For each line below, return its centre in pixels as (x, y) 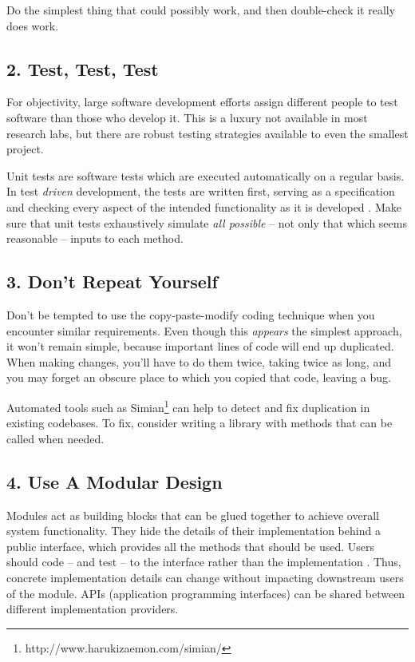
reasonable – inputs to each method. (95, 238)
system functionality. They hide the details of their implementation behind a (194, 531)
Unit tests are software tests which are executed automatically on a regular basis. (206, 175)
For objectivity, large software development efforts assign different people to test (202, 102)
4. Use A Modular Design (115, 481)
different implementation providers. (93, 609)
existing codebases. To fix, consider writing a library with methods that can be (200, 423)
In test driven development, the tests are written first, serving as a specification (201, 191)
